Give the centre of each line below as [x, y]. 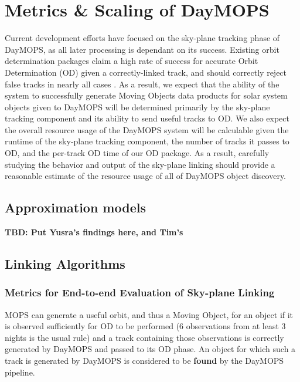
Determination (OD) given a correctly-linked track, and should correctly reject [146, 72]
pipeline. [20, 372]
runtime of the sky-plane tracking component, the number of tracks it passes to [147, 141]
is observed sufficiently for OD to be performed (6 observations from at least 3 [145, 326]
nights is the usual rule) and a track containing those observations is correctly [144, 337]
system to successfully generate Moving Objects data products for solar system [146, 95]
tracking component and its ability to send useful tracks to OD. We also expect [147, 118]
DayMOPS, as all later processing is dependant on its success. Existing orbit [142, 49]
